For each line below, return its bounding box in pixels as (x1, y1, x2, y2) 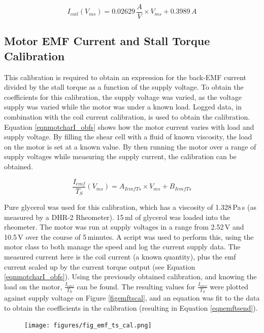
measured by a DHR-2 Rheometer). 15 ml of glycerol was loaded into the (4, 211, 230, 222)
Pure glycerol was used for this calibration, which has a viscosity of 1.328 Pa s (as (4, 202, 256, 212)
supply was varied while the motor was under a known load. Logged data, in (4, 101, 242, 112)
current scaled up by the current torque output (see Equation (4, 261, 195, 272)
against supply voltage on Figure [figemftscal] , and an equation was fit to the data (4, 292, 260, 303)
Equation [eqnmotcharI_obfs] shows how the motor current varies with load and (4, 121, 254, 132)
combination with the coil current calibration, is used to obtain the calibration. (4, 112, 250, 122)
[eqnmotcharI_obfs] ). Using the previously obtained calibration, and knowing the (4, 271, 257, 282)
